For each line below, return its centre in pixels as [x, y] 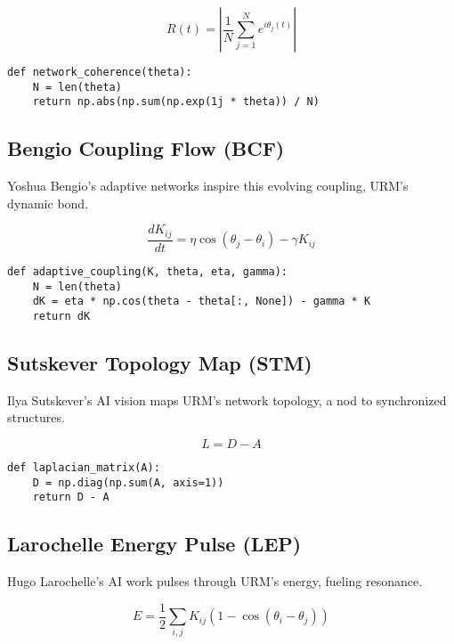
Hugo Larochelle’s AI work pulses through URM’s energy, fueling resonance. [215, 581]
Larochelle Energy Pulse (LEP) [154, 544]
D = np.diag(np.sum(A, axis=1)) [128, 482]
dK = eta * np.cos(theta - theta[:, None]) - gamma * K [202, 302]
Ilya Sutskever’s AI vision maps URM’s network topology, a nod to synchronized [227, 399]
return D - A [71, 497]
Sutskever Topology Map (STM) [160, 362]
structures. [36, 417]
